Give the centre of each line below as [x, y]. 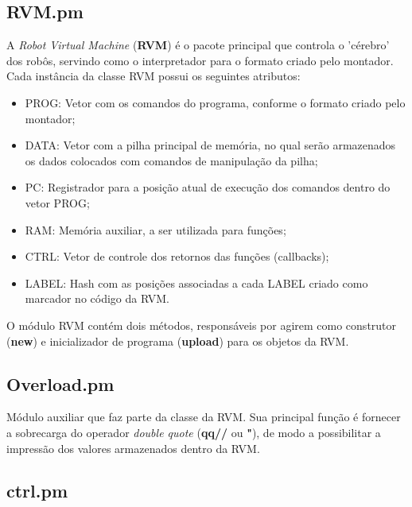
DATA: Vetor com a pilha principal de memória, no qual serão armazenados [210, 145]
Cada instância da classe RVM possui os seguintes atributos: [154, 76]
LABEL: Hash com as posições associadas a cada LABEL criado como [196, 283]
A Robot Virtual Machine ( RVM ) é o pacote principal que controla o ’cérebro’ [198, 45]
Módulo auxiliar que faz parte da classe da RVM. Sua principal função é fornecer [204, 417]
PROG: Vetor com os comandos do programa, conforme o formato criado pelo [215, 102]
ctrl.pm [37, 491]
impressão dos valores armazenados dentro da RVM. [133, 448]
